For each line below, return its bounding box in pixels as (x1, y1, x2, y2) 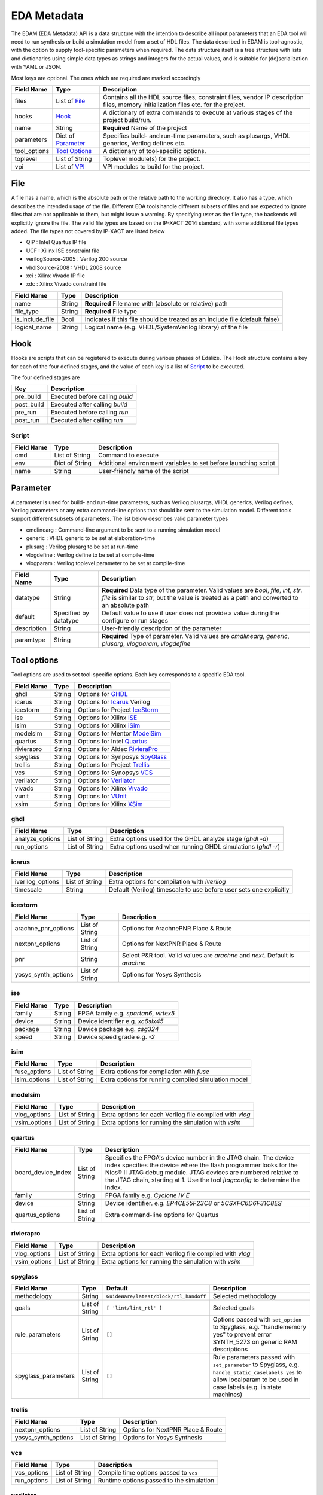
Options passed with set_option (212, 1316, 302, 1324)
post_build (14, 401, 44, 409)
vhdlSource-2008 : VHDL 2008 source (26, 264, 121, 271)
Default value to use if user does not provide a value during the (102, 609, 279, 617)
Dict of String (54, 459, 92, 468)
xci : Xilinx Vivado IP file (26, 272, 85, 279)
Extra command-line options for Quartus (105, 1210, 219, 1219)
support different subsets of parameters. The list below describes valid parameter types (11, 515, 228, 523)
